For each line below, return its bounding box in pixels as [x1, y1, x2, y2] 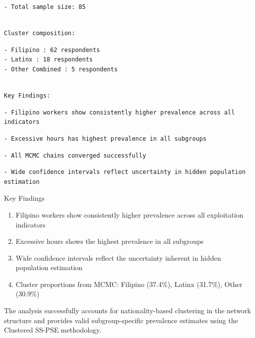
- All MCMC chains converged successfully [4, 152, 146, 159]
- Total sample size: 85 [4, 3, 86, 10]
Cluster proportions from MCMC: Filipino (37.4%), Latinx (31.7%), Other [15, 279, 243, 289]
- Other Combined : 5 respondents [4, 65, 118, 73]
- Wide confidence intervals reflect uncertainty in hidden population [4, 169, 246, 176]
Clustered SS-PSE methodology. [4, 325, 102, 335]
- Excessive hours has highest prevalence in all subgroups [4, 135, 207, 142]
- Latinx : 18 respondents [4, 56, 93, 63]
